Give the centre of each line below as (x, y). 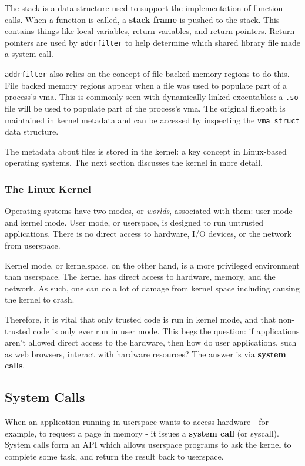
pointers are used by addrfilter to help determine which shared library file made (152, 42)
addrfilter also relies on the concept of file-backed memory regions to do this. (147, 74)
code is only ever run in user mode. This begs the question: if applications (166, 331)
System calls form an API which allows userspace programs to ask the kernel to (148, 445)
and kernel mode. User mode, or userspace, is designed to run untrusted (134, 222)
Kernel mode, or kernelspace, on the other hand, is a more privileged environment (152, 265)
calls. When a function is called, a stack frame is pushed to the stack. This (142, 19)
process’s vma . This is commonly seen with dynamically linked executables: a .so (152, 97)
